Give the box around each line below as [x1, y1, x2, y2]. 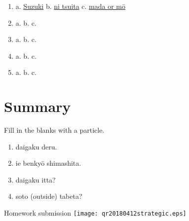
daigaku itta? [15, 174, 56, 184]
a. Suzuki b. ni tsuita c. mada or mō [15, 1, 125, 11]
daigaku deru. [15, 141, 57, 151]
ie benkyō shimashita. [15, 158, 81, 168]
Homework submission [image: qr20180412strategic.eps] [4, 208, 187, 218]
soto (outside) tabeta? [15, 191, 82, 201]
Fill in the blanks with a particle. [4, 125, 105, 135]
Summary [4, 96, 71, 116]
